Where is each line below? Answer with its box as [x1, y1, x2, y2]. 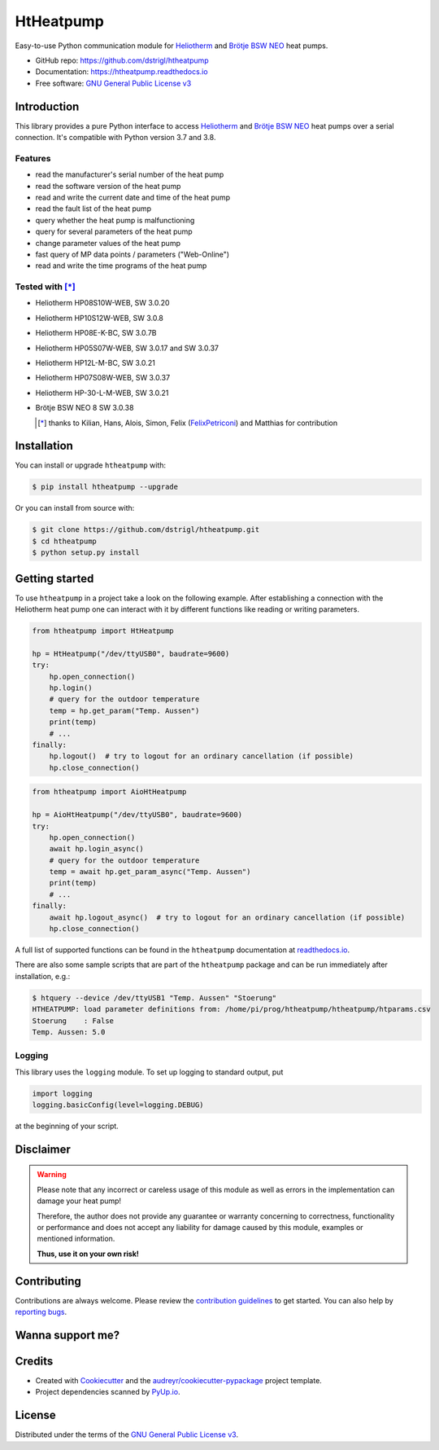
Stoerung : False [32, 1016, 114, 1026]
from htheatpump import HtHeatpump [32, 626, 174, 635]
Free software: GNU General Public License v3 [35, 78, 192, 88]
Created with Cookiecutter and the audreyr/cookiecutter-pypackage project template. [35, 1376, 323, 1385]
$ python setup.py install [32, 548, 140, 557]
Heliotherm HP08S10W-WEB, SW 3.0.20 [35, 298, 170, 308]
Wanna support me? [15, 1328, 120, 1342]
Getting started [15, 571, 94, 586]
